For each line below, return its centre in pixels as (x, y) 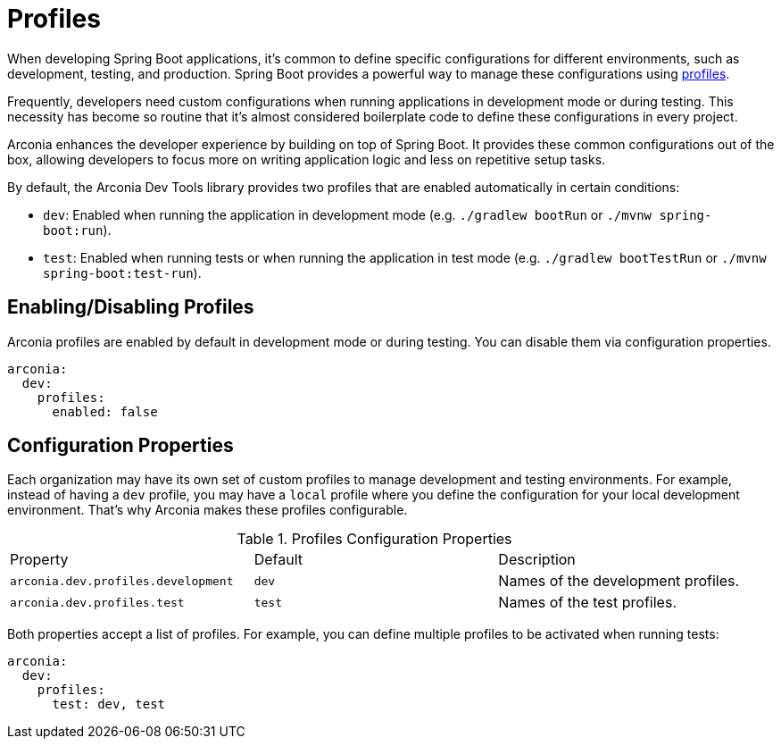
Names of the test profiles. (587, 603)
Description (537, 560)
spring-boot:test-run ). (122, 272)
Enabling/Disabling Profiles (131, 307)
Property (39, 560)
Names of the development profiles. (619, 581)
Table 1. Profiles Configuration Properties (374, 539)
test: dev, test (109, 704)
